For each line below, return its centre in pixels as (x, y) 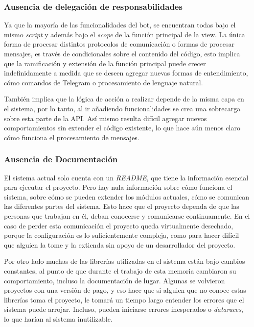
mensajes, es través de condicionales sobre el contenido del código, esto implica (122, 53)
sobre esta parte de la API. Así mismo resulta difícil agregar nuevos (105, 118)
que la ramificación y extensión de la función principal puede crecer (105, 63)
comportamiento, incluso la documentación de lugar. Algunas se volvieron (115, 280)
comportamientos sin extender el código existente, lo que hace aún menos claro (122, 128)
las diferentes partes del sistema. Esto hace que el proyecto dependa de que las (122, 206)
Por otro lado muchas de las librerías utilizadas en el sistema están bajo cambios (125, 261)
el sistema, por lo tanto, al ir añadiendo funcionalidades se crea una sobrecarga (122, 108)
